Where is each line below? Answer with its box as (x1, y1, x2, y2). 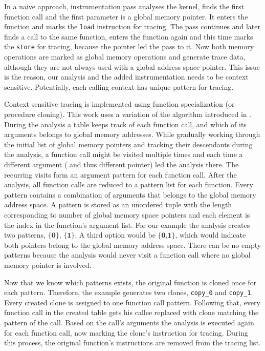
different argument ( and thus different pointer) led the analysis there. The (4, 159, 239, 170)
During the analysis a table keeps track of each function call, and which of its (4, 119, 247, 129)
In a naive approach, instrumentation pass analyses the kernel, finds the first (4, 1, 244, 11)
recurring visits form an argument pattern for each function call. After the (4, 169, 237, 180)
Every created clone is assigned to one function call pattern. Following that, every (4, 297, 260, 307)
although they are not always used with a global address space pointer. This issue (4, 61, 260, 72)
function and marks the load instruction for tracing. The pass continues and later (4, 21, 260, 32)
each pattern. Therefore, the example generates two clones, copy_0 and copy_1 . (4, 287, 253, 298)
